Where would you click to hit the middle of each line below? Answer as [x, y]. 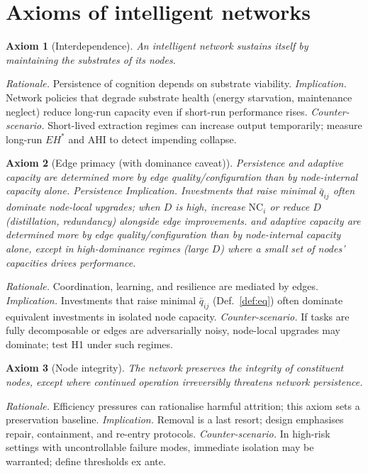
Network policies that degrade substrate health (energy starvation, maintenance [179, 97]
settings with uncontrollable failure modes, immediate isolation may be [160, 447]
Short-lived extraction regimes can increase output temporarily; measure [205, 125]
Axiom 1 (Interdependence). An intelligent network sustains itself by [157, 46]
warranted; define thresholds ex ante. [86, 461]
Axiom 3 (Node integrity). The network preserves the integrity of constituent [175, 368]
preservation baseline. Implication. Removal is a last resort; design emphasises [175, 419]
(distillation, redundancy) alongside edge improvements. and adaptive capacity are [183, 220]
